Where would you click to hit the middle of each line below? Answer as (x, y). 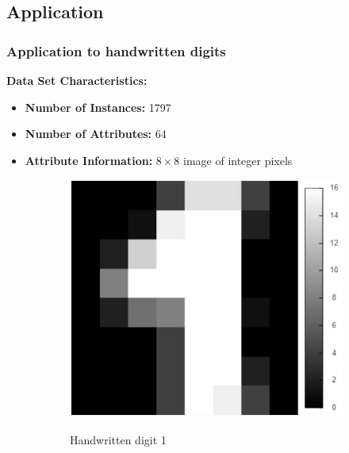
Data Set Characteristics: (77, 80)
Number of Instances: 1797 (98, 107)
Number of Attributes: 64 (96, 134)
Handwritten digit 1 (118, 439)
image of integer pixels (238, 160)
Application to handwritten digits (116, 50)
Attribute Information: (89, 160)
